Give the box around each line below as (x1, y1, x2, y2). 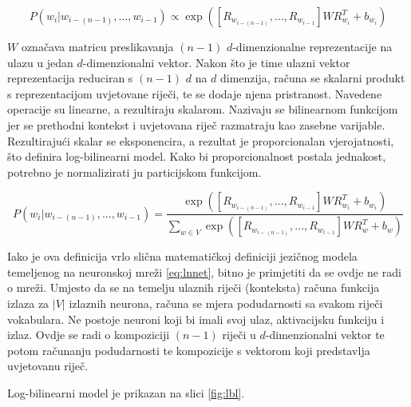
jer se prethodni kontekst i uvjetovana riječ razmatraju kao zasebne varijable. (7, 116, 385, 133)
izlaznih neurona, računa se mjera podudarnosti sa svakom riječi (69, 295, 383, 311)
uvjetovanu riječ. (7, 357, 89, 374)
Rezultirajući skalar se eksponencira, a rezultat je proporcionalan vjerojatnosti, (7, 132, 394, 149)
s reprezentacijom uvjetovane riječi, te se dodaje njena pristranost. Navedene (7, 85, 382, 102)
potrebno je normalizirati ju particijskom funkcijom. (7, 163, 262, 180)
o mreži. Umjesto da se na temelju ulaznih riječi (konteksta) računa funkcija (7, 279, 380, 296)
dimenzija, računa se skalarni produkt (220, 70, 405, 86)
